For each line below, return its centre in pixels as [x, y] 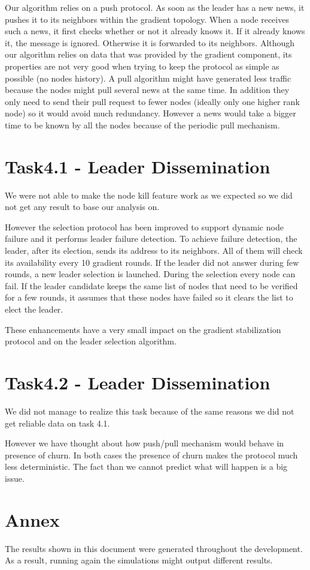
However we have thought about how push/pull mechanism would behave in [145, 443]
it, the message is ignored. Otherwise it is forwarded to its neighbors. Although [150, 42]
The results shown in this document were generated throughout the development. [154, 548]
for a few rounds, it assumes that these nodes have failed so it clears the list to [149, 297]
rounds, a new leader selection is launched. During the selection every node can [150, 274]
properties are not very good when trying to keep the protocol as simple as [142, 66]
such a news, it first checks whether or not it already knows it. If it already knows [155, 31]
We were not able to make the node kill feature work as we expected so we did [149, 195]
